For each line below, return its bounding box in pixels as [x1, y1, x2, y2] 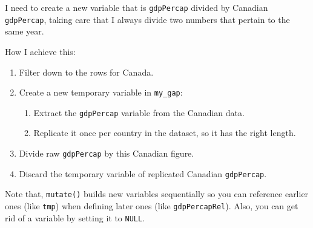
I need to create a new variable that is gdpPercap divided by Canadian [5, 1, 268, 13]
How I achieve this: [5, 45, 76, 57]
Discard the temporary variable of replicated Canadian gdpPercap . [19, 167, 267, 180]
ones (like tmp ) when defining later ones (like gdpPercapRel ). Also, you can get [5, 199, 298, 212]
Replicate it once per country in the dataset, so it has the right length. [33, 126, 296, 139]
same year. [5, 25, 44, 37]
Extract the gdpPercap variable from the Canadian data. [33, 106, 245, 119]
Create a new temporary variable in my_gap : [19, 86, 183, 99]
